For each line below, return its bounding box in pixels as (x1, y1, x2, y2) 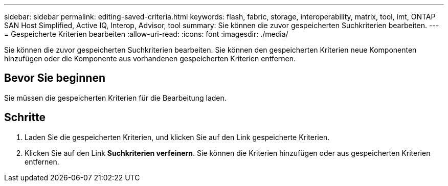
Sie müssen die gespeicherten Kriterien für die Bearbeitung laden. (4, 93, 227, 102)
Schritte (4, 111, 46, 124)
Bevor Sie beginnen (4, 72, 106, 85)
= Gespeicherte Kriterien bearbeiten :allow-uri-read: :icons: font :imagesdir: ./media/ (4, 30, 288, 38)
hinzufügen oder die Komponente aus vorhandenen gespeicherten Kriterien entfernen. (4, 54, 296, 63)
